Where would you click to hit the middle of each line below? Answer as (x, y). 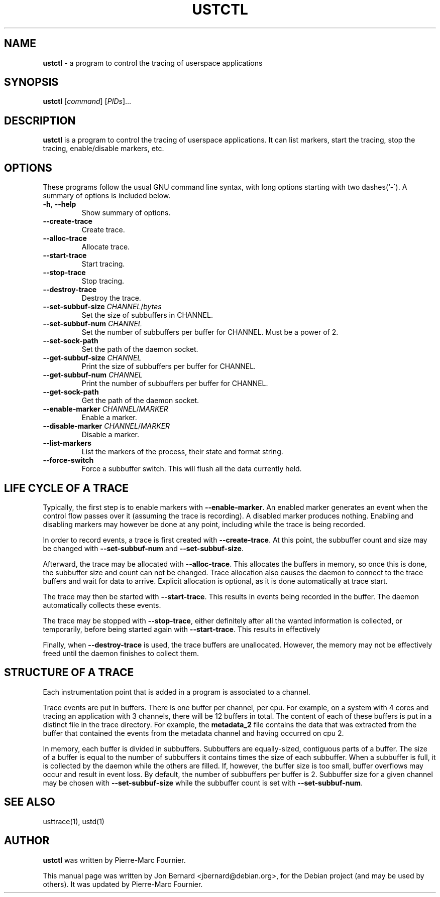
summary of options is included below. (107, 196)
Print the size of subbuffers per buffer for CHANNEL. (169, 366)
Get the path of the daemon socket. (140, 401)
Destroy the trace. (111, 298)
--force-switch (68, 460)
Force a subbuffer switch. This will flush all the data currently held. (192, 469)
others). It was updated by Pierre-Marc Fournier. (123, 884)
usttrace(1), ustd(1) (74, 821)
